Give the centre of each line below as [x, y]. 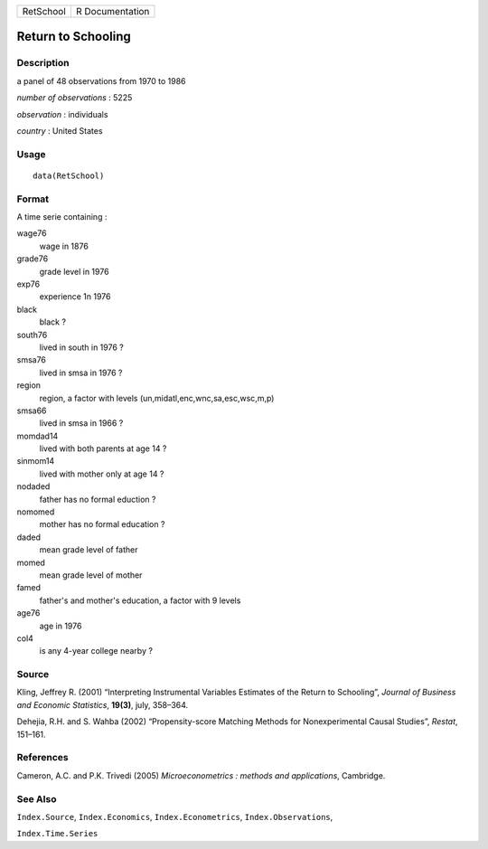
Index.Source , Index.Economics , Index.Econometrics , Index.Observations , [175, 816]
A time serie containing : [62, 217]
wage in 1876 [64, 246]
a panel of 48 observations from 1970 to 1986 [101, 80]
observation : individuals [62, 114]
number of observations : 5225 [75, 98]
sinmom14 [36, 461]
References [42, 758]
